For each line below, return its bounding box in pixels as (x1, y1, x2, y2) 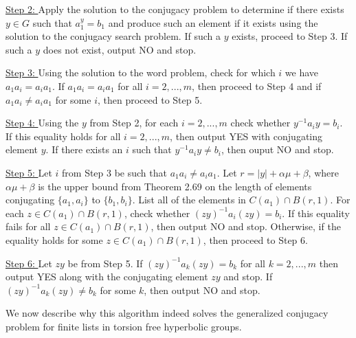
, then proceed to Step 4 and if (192, 78, 322, 93)
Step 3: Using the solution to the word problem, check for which (5, 65, 276, 80)
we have (285, 65, 319, 80)
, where (308, 165, 339, 179)
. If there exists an (45, 142, 123, 157)
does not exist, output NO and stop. (43, 42, 197, 56)
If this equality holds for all (5, 128, 121, 143)
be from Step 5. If (67, 256, 143, 270)
